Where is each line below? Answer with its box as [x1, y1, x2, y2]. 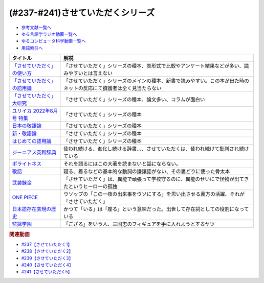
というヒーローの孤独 [68, 183, 117, 190]
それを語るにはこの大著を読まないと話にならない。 [63, 161, 181, 167]
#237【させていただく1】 [21, 241, 72, 247]
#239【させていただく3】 [21, 255, 73, 261]
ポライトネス [12, 161, 42, 167]
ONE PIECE [12, 194, 38, 201]
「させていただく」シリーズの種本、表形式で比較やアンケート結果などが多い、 [63, 63, 244, 70]
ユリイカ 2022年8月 [12, 108, 58, 115]
